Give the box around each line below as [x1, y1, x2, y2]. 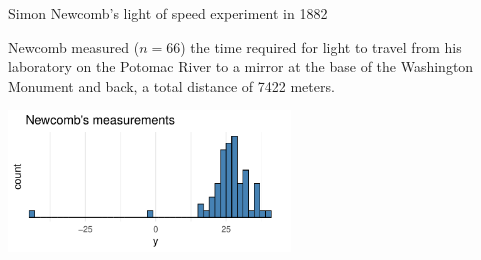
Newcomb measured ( [8, 36, 140, 57]
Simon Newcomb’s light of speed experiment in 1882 [8, 3, 328, 23]
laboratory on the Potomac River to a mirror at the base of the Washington [8, 56, 474, 77]
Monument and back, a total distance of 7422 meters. [8, 75, 335, 96]
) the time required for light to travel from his [180, 36, 462, 57]
